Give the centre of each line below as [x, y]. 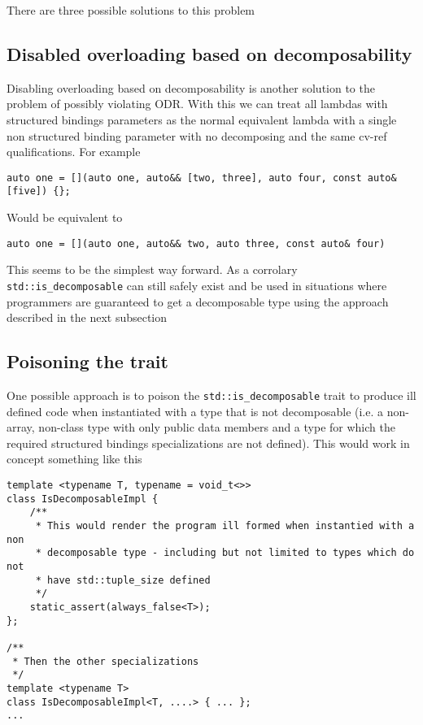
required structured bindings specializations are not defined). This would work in [208, 443]
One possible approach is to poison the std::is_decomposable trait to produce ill [211, 395]
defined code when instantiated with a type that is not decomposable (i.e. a [195, 411]
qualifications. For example [74, 152]
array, [21, 427]
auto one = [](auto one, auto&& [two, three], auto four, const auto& [202, 178]
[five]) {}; [39, 191]
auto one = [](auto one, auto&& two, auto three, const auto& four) [196, 243]
